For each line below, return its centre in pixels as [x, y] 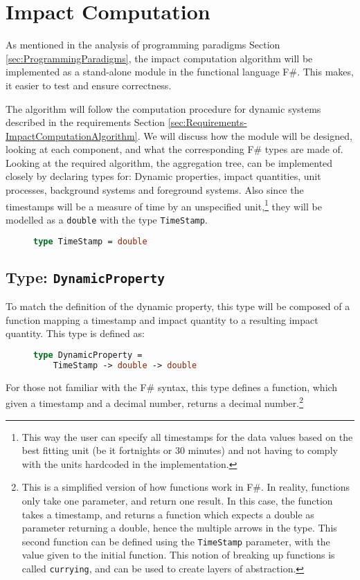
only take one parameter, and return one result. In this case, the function [177, 500]
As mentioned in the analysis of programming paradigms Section [143, 45]
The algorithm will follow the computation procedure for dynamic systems [163, 108]
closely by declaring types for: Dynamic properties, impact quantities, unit [163, 176]
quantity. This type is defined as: [75, 333]
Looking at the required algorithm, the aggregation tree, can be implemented [169, 162]
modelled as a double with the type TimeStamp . [107, 219]
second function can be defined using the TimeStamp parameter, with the [176, 541]
